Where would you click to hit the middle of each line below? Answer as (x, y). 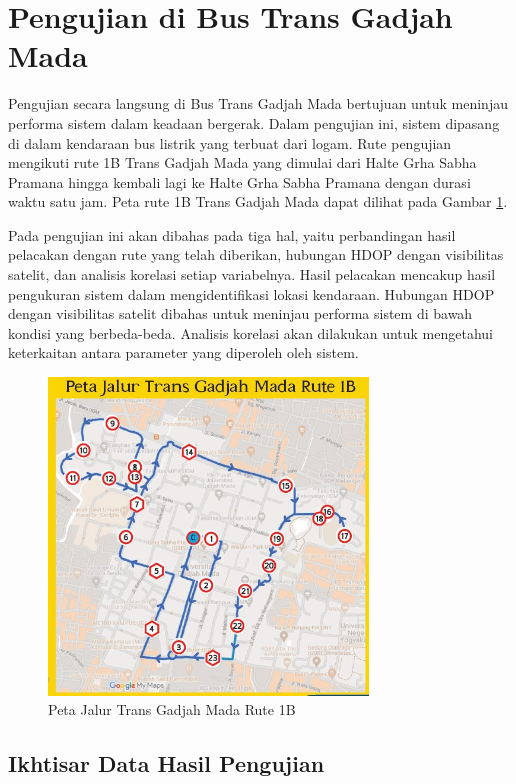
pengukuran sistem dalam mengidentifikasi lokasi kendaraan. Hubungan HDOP (251, 293)
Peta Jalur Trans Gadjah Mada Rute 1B (172, 709)
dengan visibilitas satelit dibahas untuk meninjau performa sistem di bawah (240, 313)
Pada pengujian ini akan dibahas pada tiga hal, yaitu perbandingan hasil (232, 234)
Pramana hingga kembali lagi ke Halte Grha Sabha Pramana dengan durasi (239, 181)
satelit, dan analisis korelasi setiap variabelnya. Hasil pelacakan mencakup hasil (252, 274)
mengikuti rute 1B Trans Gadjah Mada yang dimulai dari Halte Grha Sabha (242, 162)
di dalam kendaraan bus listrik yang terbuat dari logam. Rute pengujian (230, 142)
